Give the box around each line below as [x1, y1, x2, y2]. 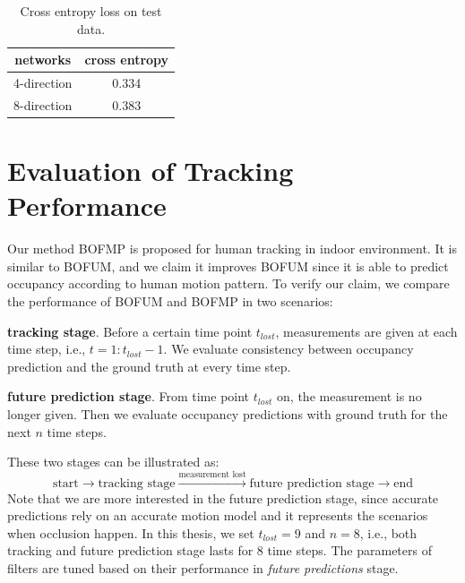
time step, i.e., [7, 339, 86, 358]
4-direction [13, 73, 73, 92]
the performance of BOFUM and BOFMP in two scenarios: [7, 292, 333, 311]
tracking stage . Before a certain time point [7, 322, 253, 340]
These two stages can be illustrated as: [7, 452, 220, 471]
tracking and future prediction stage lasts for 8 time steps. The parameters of [7, 541, 432, 560]
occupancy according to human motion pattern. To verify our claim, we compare [7, 274, 450, 293]
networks [14, 50, 72, 69]
